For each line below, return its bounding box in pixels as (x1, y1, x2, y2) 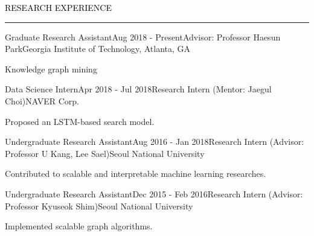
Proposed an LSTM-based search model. (5, 115, 155, 127)
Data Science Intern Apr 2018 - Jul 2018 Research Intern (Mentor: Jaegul (5, 83, 272, 95)
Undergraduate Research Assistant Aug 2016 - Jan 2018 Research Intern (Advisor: (5, 135, 304, 148)
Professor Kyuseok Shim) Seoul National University (5, 199, 193, 212)
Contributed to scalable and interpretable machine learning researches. (5, 167, 266, 180)
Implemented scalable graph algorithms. (5, 220, 153, 232)
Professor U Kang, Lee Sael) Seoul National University (5, 147, 205, 159)
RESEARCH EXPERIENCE (5, 1, 112, 13)
